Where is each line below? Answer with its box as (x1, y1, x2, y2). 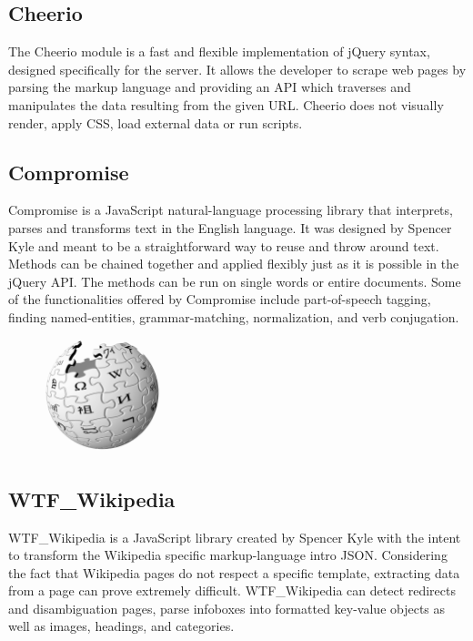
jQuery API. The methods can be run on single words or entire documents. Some (8, 271, 461, 290)
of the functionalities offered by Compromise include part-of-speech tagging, (8, 290, 431, 309)
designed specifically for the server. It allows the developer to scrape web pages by (8, 59, 467, 78)
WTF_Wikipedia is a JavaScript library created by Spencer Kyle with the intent (8, 527, 461, 546)
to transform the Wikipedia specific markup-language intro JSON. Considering (8, 545, 448, 565)
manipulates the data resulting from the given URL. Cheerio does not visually (8, 95, 444, 114)
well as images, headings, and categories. (8, 616, 235, 636)
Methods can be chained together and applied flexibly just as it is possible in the (8, 254, 459, 273)
